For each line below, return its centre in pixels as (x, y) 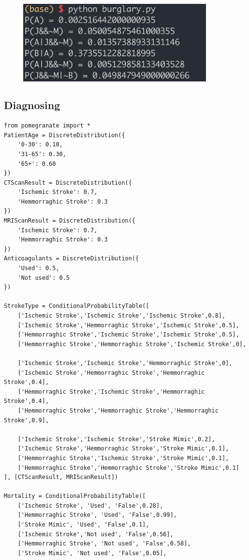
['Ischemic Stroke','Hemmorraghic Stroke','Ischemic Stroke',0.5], (128, 325)
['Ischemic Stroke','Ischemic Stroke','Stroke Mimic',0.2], (116, 439)
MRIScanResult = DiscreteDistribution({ (70, 221)
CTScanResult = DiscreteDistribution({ (68, 183)
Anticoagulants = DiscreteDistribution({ (72, 259)
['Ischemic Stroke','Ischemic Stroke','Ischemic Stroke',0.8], (122, 316)
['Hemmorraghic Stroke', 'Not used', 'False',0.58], (104, 544)
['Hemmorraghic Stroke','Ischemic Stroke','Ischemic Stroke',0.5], (128, 335)
